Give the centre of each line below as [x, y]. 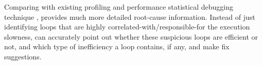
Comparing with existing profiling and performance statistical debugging [119, 7]
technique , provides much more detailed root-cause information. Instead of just [130, 17]
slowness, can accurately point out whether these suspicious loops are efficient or [131, 36]
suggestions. [23, 56]
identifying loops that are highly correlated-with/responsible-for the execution [127, 27]
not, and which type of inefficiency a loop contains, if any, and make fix [117, 46]
